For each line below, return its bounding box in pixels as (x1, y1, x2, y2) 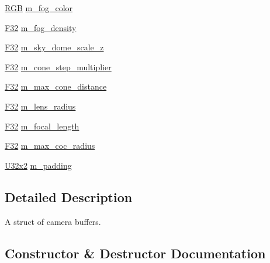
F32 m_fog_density (5, 21, 77, 33)
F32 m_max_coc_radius (5, 139, 95, 152)
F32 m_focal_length (5, 119, 79, 132)
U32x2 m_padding (5, 159, 72, 171)
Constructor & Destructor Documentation (5, 244, 266, 262)
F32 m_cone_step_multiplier (5, 60, 112, 73)
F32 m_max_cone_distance (5, 80, 107, 93)
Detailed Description (5, 187, 133, 206)
